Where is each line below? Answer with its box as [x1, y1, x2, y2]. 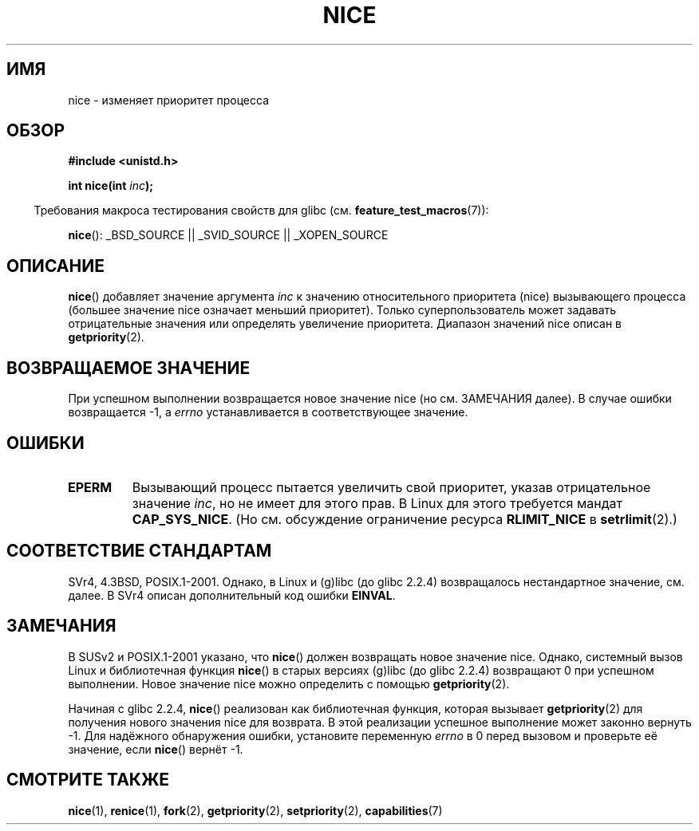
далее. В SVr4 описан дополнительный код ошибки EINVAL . [68, 588, 396, 602]
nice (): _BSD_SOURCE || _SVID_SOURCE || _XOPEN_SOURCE [68, 228, 389, 242]
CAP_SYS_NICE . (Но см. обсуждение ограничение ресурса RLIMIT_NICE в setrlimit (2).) [132, 510, 677, 527]
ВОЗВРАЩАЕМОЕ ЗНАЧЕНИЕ [6, 357, 251, 378]
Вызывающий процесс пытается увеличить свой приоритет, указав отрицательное [132, 479, 651, 495]
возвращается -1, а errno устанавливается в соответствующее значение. [68, 405, 468, 419]
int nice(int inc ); [68, 179, 154, 193]
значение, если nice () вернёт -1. [68, 742, 243, 756]
